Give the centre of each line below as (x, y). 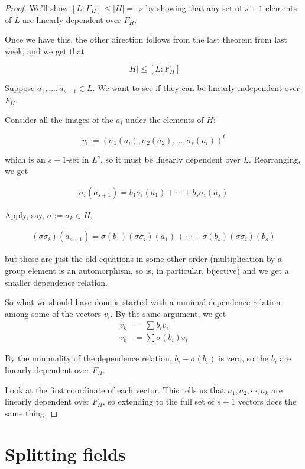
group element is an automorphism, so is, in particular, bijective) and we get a (147, 270)
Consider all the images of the (59, 120)
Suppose (20, 88)
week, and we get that (45, 51)
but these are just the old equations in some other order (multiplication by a (144, 259)
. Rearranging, (275, 159)
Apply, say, (25, 214)
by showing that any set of (194, 8)
